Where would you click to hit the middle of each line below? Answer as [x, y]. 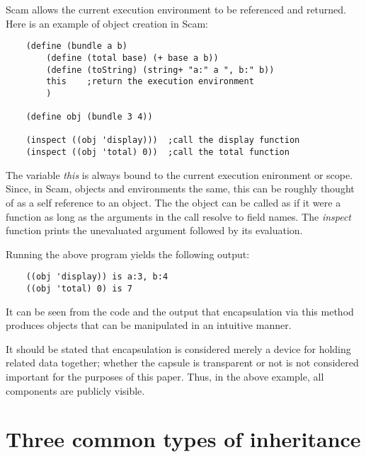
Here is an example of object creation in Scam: [107, 23]
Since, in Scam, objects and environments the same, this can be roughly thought [180, 189]
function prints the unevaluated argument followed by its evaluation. [154, 230]
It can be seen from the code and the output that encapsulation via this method [180, 311]
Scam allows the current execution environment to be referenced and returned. [176, 9]
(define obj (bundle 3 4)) [89, 117]
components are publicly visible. [75, 390]
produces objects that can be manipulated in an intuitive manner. [149, 325]
